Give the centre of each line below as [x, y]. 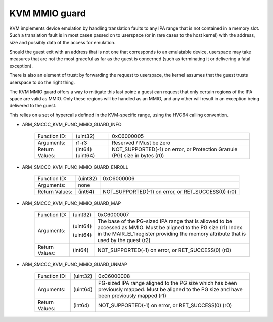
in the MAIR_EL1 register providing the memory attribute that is [172, 234]
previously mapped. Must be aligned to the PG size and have [170, 289]
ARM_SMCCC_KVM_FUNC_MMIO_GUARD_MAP [72, 203]
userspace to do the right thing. [42, 82]
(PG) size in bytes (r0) [138, 155]
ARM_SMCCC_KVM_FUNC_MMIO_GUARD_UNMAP [75, 265]
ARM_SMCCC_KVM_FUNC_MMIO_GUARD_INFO [72, 125]
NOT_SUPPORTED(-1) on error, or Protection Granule [175, 149]
